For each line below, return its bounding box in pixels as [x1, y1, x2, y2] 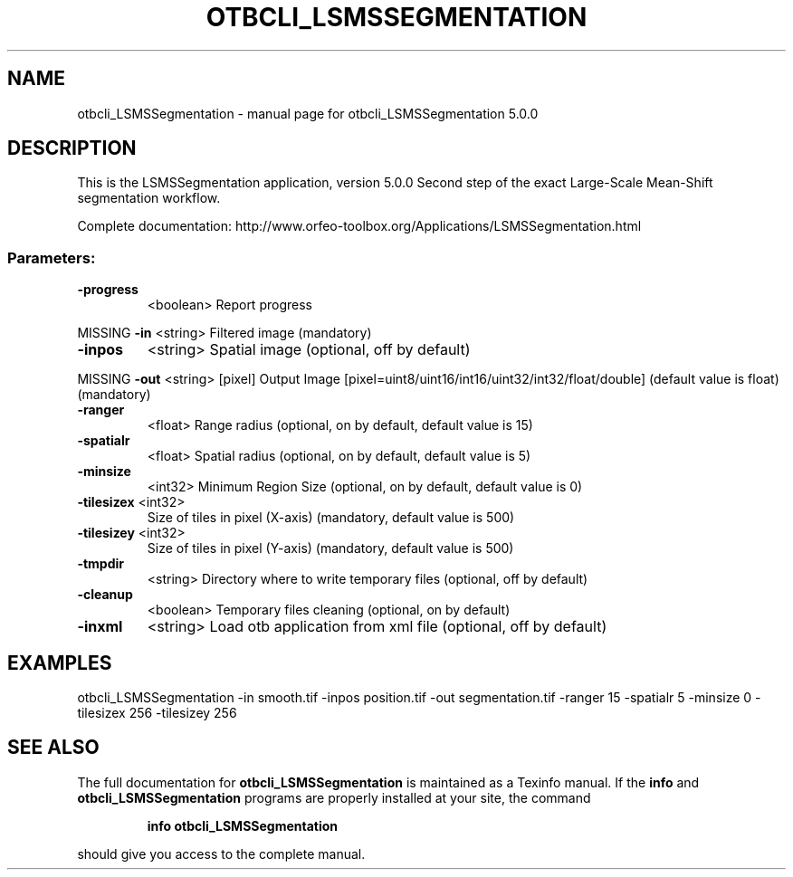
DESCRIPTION [7, 137, 137, 160]
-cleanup [77, 586, 133, 603]
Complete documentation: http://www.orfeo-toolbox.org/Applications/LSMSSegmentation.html [77, 218, 642, 234]
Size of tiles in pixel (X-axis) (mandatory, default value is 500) [147, 510, 515, 526]
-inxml [77, 617, 123, 636]
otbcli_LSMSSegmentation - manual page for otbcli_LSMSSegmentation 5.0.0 [77, 105, 539, 121]
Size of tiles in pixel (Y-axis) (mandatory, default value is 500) [147, 540, 514, 557]
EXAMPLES [7, 651, 112, 674]
